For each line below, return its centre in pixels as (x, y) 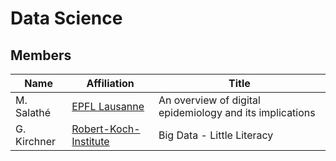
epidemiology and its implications (237, 112)
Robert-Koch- (106, 129)
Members (41, 55)
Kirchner (36, 141)
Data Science (66, 18)
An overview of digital (209, 100)
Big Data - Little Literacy (216, 135)
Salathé (33, 112)
